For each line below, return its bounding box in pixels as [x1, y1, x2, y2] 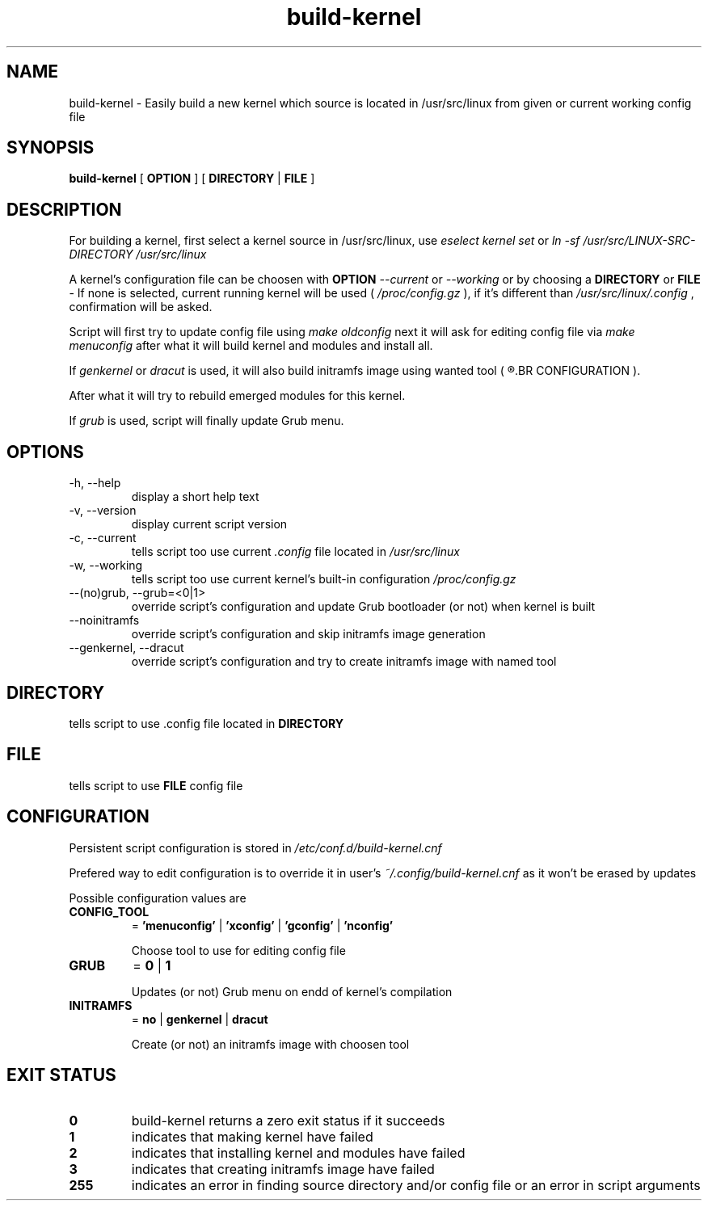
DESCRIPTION [6, 199, 122, 220]
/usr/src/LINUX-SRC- [583, 233, 696, 248]
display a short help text [131, 490, 259, 504]
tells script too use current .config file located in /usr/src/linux [131, 545, 460, 559]
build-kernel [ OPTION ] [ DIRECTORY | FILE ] [69, 171, 315, 186]
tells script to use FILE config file [69, 778, 243, 793]
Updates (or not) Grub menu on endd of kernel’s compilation [131, 984, 453, 999]
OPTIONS [6, 441, 84, 462]
